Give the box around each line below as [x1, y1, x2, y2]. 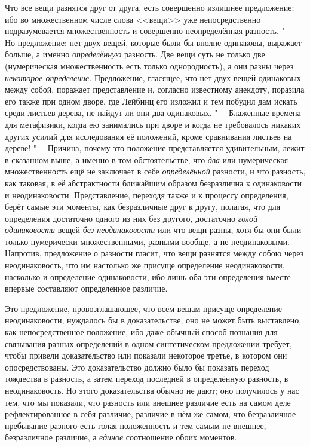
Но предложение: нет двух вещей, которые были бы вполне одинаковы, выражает [5, 36, 302, 48]
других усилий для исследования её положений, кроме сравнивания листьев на [5, 130, 292, 142]
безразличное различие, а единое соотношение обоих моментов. [5, 431, 237, 443]
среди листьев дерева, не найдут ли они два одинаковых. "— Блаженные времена [5, 106, 301, 119]
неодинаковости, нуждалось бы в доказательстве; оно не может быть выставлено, [5, 314, 302, 326]
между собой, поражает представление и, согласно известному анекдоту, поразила [5, 83, 305, 96]
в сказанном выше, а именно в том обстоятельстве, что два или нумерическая [5, 153, 288, 166]
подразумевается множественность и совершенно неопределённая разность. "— [5, 25, 293, 37]
